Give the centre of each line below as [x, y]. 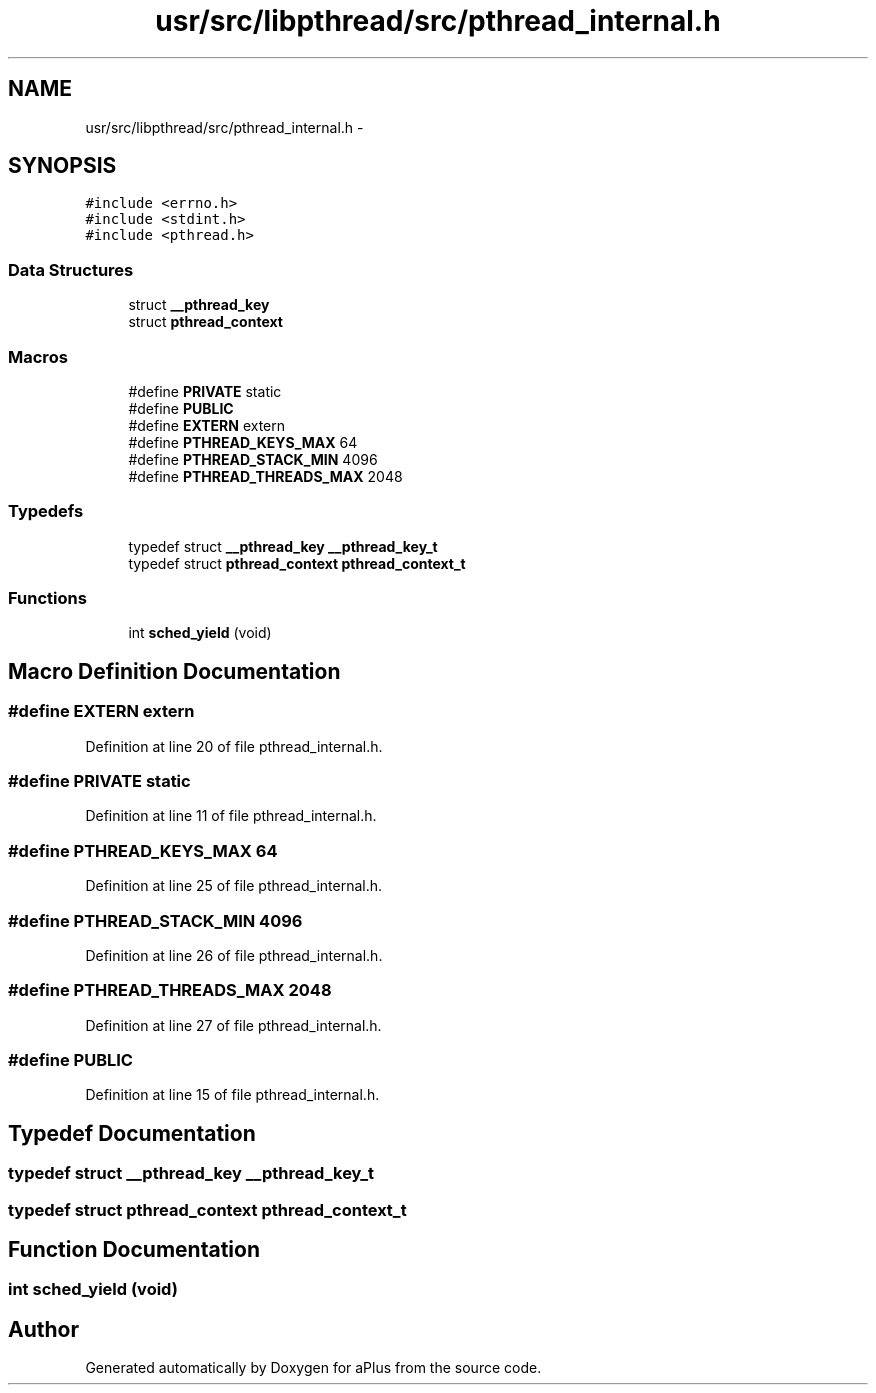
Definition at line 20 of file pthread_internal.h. [234, 746]
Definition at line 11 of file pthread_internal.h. [231, 816]
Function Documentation [134, 1250]
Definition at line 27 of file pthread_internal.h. [233, 1025]
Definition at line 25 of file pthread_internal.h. [234, 886]
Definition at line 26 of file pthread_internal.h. [234, 955]
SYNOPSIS [62, 166]
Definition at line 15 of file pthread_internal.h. [232, 1095]
